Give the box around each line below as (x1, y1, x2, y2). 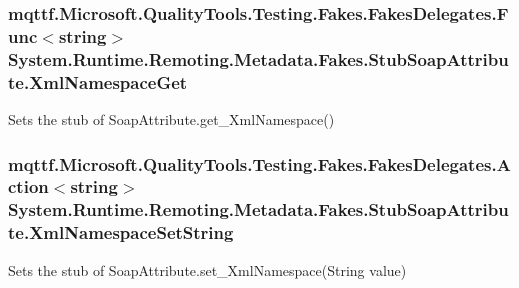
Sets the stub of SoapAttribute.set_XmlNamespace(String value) (8, 259, 407, 280)
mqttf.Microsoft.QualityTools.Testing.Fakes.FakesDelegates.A (8, 151, 511, 176)
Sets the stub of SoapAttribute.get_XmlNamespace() (8, 108, 335, 129)
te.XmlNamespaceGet (8, 69, 188, 94)
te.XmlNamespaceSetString (8, 220, 234, 245)
